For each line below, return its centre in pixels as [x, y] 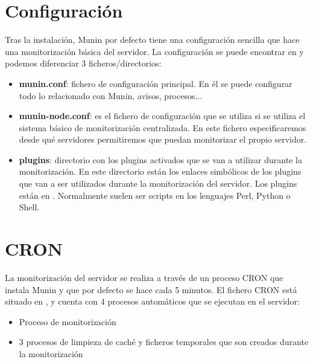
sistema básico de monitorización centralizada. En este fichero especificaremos [163, 127]
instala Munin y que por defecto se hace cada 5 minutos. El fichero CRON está [151, 289]
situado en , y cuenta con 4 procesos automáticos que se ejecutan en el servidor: [152, 301]
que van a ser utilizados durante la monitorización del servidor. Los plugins [158, 183]
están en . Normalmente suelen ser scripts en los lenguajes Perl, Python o [155, 195]
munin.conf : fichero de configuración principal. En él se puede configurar [156, 83]
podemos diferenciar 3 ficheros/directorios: [83, 63]
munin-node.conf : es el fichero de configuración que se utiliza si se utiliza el [162, 116]
